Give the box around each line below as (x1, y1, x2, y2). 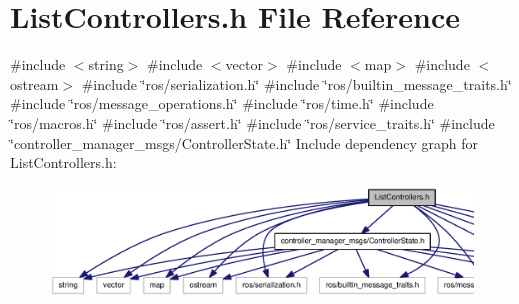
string (88, 54, 124, 75)
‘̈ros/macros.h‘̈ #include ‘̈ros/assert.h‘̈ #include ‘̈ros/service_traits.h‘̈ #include (10, 112, 495, 133)
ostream (10, 73, 59, 94)
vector (225, 54, 263, 75)
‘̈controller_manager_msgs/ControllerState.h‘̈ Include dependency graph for (10, 132, 478, 153)
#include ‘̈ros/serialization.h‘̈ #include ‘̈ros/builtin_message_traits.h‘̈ (81, 73, 512, 94)
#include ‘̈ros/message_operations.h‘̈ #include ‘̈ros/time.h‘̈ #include (10, 93, 434, 114)
